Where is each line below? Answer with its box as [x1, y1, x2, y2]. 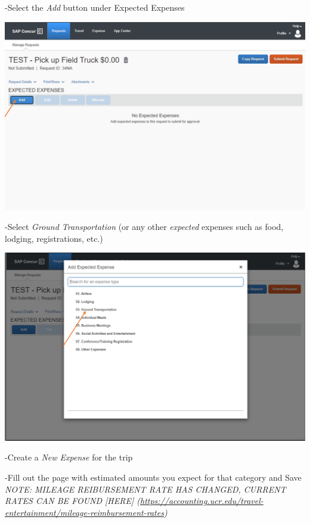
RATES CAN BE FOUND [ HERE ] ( [5, 494, 140, 507]
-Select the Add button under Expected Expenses [5, 1, 185, 13]
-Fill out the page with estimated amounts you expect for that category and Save [5, 471, 302, 484]
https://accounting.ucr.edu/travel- [140, 494, 263, 507]
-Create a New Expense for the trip [5, 451, 133, 463]
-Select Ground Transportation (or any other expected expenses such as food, [5, 220, 284, 233]
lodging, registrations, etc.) [5, 232, 103, 244]
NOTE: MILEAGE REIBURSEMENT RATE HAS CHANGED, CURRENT [5, 482, 286, 495]
